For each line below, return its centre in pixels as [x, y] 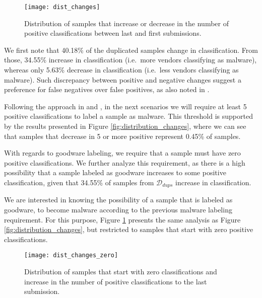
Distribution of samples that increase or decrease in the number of [126, 23]
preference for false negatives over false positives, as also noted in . [107, 89]
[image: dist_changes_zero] [71, 255]
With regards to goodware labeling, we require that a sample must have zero [122, 153]
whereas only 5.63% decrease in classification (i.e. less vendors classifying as [121, 70]
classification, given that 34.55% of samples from [79, 182]
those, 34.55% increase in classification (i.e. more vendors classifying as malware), [130, 60]
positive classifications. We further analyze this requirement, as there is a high [125, 162]
